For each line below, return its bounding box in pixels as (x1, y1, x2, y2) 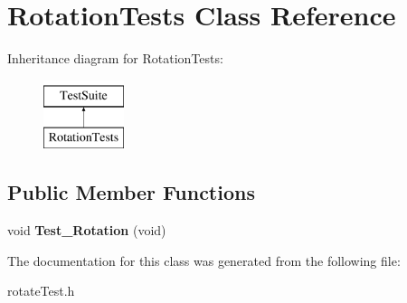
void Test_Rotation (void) (7, 221, 166, 240)
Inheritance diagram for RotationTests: (7, 49, 223, 68)
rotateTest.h (7, 281, 75, 300)
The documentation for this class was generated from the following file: (7, 251, 401, 270)
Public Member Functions (7, 178, 255, 206)
